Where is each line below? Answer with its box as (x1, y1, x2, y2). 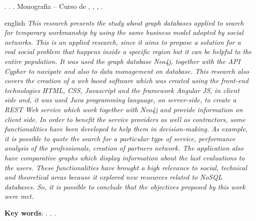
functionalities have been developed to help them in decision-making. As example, (4, 124, 248, 134)
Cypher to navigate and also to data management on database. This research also (4, 65, 249, 76)
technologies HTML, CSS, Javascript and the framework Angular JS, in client (4, 85, 240, 95)
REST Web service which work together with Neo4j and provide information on (4, 104, 243, 114)
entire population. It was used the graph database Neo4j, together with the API (4, 56, 241, 66)
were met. (4, 191, 34, 201)
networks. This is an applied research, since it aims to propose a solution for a (4, 36, 241, 47)
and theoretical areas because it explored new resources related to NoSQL (4, 172, 223, 182)
